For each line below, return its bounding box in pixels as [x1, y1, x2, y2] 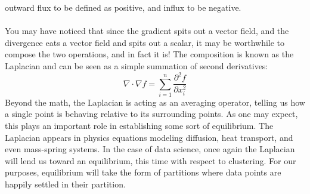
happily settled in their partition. [5, 178, 126, 190]
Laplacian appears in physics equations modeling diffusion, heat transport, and [5, 131, 293, 143]
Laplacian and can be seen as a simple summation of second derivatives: [5, 59, 268, 72]
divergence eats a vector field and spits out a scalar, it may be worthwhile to [5, 36, 285, 48]
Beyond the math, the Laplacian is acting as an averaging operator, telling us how [5, 96, 305, 108]
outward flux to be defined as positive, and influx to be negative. [5, 1, 241, 13]
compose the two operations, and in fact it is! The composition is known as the [5, 48, 294, 60]
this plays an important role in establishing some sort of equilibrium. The [5, 119, 274, 132]
